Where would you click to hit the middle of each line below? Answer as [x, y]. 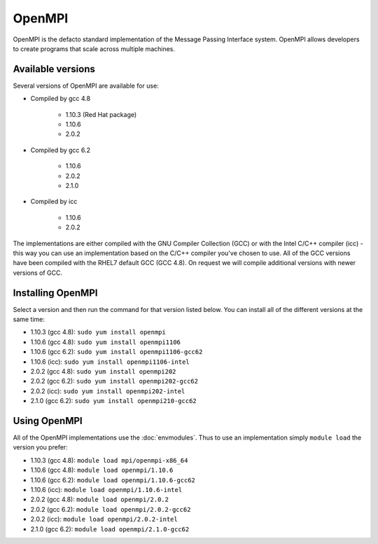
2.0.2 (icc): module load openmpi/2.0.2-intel [104, 519]
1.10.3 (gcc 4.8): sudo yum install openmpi [98, 332]
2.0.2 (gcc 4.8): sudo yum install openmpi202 [103, 371]
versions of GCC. [38, 273]
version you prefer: [40, 447]
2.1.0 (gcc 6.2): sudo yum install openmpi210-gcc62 [113, 401]
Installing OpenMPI [55, 293]
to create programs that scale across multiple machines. [94, 48]
